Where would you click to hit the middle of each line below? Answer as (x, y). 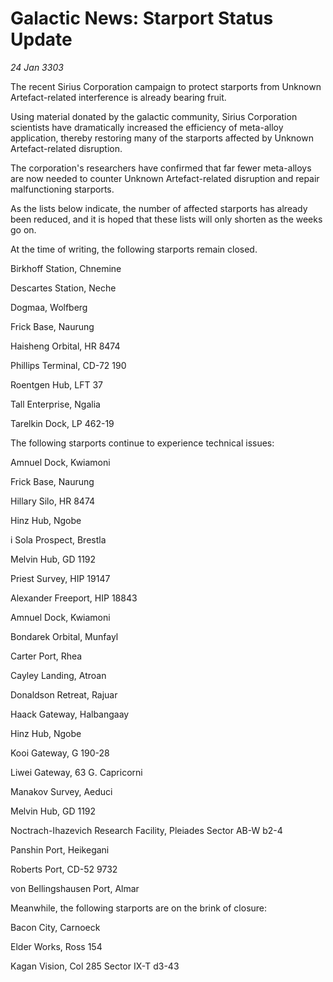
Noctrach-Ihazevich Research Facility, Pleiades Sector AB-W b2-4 (146, 830)
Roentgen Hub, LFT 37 (56, 384)
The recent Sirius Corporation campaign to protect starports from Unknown (166, 86)
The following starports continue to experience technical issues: (142, 443)
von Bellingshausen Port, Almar (75, 888)
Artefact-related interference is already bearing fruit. (118, 97)
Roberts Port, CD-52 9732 (64, 869)
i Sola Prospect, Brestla (58, 539)
